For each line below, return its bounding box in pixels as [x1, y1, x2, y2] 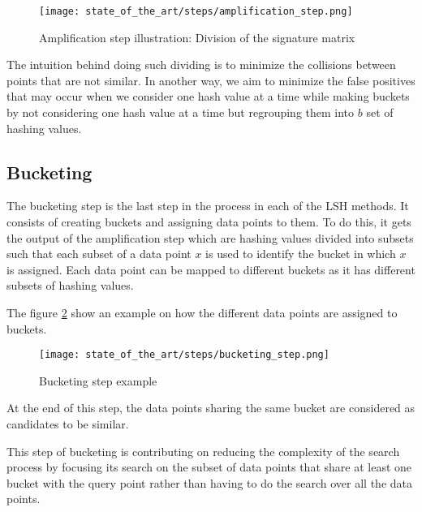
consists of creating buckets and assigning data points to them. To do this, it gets [6, 213, 411, 230]
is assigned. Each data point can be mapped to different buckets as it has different [6, 260, 416, 278]
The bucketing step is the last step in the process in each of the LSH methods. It [6, 197, 409, 214]
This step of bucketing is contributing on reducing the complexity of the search [6, 442, 400, 459]
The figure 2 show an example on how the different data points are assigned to [6, 303, 398, 321]
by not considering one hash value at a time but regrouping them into [6, 104, 355, 121]
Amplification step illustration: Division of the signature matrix [39, 28, 355, 45]
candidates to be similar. [6, 415, 129, 432]
